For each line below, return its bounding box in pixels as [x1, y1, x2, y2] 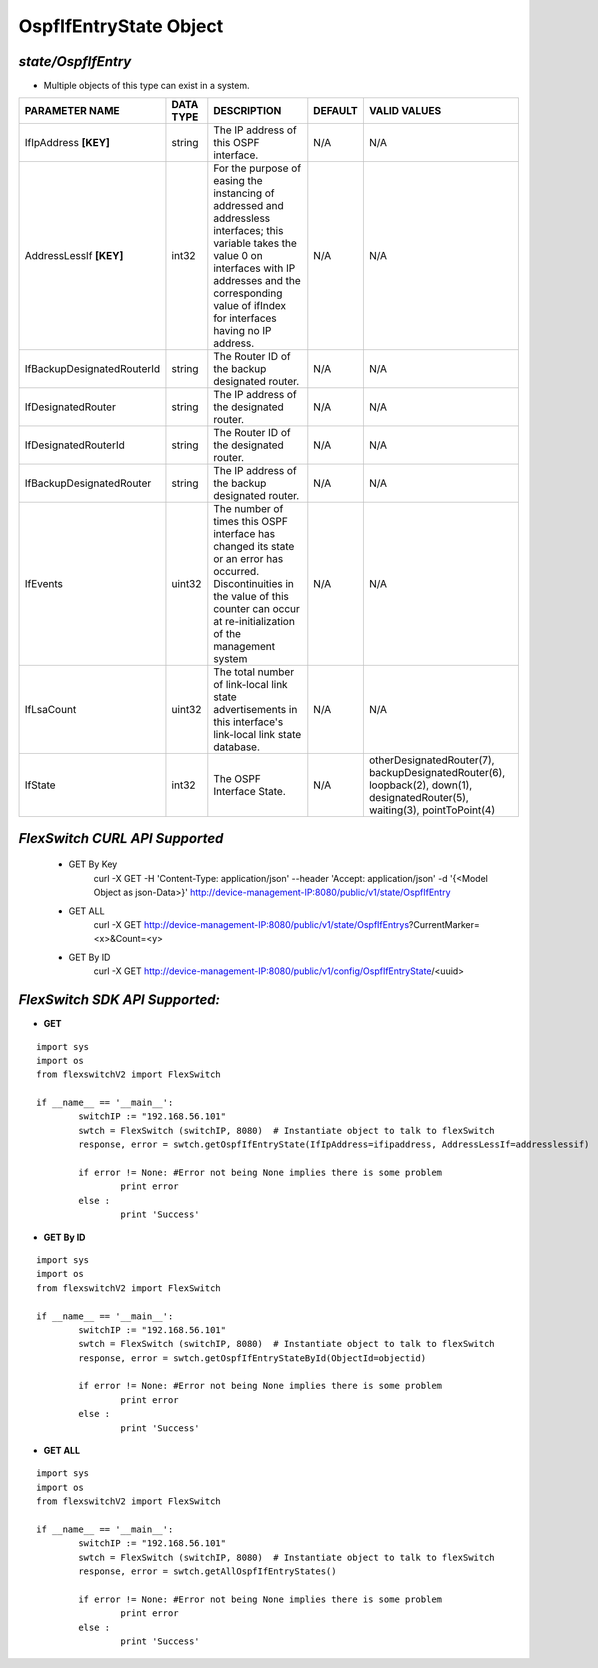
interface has [213, 527, 275, 541]
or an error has [213, 552, 284, 566]
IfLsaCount [24, 703, 77, 717]
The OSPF [213, 772, 262, 786]
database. [213, 740, 260, 754]
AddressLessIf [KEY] [24, 249, 124, 263]
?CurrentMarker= [408, 919, 480, 931]
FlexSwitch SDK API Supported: [18, 991, 220, 1009]
